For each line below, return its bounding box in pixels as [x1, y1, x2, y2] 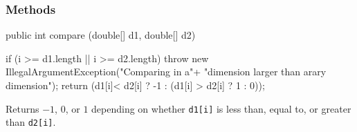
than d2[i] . [6, 115, 56, 129]
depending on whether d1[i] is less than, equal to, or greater [91, 101, 351, 115]
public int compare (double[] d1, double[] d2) [6, 28, 196, 42]
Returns [6, 101, 39, 115]
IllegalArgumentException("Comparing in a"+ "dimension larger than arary [6, 64, 327, 79]
